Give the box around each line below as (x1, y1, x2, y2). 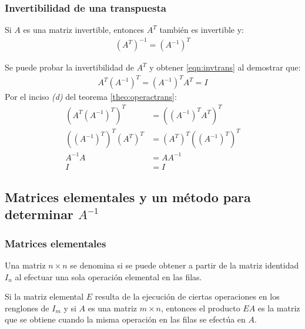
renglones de (5, 301, 49, 314)
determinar (5, 205, 73, 223)
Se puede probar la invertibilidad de (5, 61, 134, 73)
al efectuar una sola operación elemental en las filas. (15, 270, 202, 283)
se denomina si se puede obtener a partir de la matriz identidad (70, 259, 299, 271)
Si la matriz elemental (5, 290, 84, 303)
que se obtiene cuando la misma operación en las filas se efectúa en (5, 313, 246, 325)
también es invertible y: (159, 23, 244, 36)
